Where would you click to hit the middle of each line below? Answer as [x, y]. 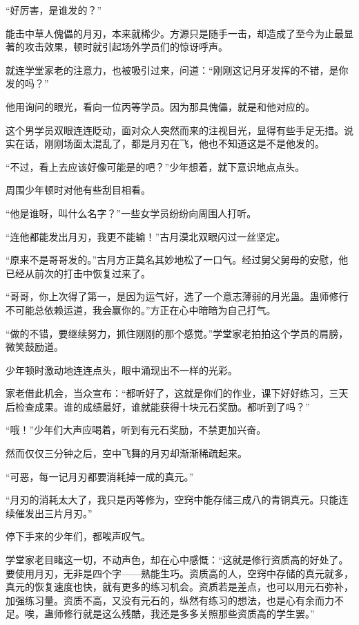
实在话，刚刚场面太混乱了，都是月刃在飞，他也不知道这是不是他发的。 [165, 143]
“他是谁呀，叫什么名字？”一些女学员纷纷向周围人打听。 [131, 213]
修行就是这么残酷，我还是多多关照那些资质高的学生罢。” [189, 614]
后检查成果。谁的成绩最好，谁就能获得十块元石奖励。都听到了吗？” [158, 406]
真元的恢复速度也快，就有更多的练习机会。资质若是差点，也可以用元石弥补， [179, 587]
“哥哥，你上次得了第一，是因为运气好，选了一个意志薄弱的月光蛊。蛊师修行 [177, 296]
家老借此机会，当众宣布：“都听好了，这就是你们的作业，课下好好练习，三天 [177, 393]
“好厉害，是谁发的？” [54, 10]
